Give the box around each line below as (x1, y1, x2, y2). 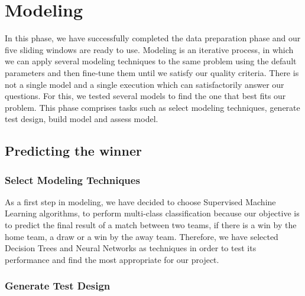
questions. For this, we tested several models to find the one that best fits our (5, 90, 286, 102)
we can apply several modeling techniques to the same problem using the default (5, 55, 297, 67)
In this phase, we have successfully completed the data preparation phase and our (5, 32, 301, 44)
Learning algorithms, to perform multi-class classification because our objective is (5, 207, 300, 219)
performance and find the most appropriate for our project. (5, 253, 219, 265)
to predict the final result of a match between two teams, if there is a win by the (5, 219, 297, 231)
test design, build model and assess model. (5, 113, 158, 125)
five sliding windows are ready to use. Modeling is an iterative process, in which (5, 43, 294, 55)
